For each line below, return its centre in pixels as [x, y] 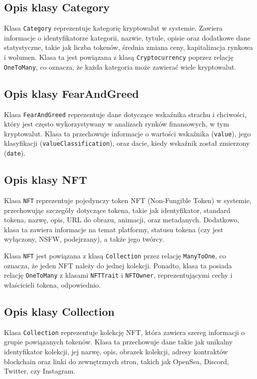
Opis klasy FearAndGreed [71, 93]
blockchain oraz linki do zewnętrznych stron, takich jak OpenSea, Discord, [117, 361]
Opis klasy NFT [46, 180]
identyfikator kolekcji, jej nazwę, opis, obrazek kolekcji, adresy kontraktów [116, 351]
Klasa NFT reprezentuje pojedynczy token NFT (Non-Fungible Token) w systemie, [128, 200]
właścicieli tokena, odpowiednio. [52, 284]
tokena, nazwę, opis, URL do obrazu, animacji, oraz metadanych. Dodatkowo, [122, 220]
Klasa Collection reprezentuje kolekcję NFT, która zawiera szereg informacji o [125, 332]
